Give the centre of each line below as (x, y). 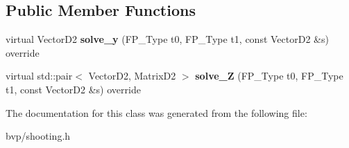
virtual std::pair (39, 76)
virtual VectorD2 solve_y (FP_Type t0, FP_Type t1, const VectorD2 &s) (167, 39)
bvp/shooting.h (38, 136)
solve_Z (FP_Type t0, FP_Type (269, 76)
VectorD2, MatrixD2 (132, 76)
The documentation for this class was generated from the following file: (156, 112)
